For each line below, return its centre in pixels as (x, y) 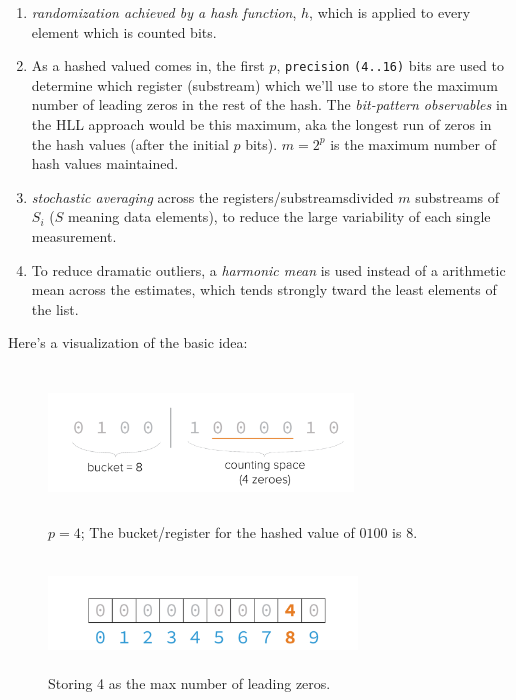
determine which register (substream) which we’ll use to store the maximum (264, 84)
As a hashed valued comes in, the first (148, 65)
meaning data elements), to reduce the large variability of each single (279, 216)
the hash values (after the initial (130, 143)
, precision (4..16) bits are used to (390, 65)
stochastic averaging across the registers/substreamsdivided (212, 196)
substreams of (457, 196)
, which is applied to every (390, 12)
